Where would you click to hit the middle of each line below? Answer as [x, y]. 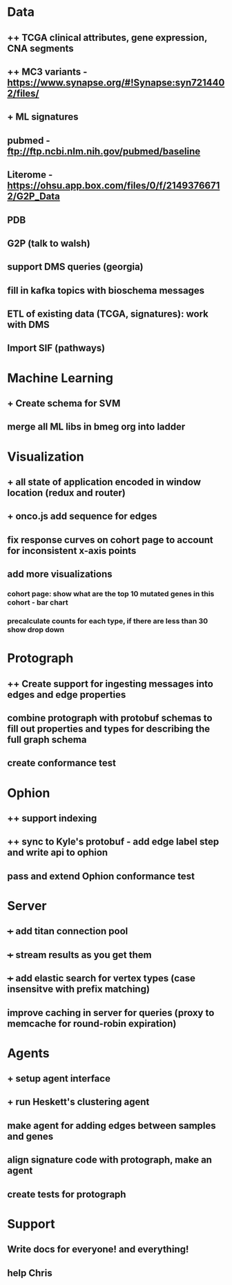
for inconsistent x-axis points [72, 551]
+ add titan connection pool [68, 931]
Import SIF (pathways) [56, 348]
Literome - [30, 175]
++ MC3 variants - [47, 72]
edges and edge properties [67, 695]
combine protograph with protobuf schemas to [110, 718]
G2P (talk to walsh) [49, 243]
